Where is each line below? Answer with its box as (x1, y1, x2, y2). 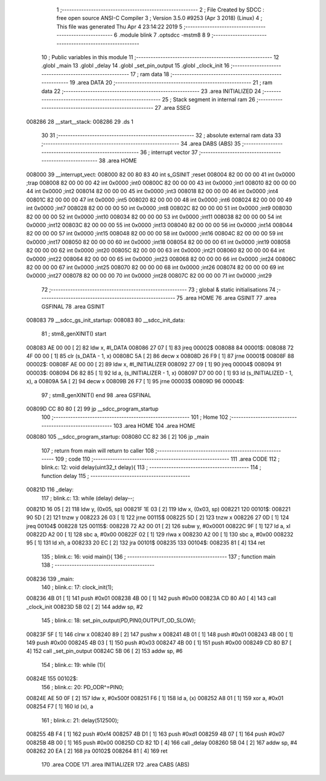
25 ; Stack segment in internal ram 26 (162, 95, 256, 103)
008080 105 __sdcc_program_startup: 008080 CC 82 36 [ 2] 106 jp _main (26, 433, 209, 441)
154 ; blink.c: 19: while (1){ (41, 661, 106, 668)
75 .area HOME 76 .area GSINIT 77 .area (176, 295, 277, 302)
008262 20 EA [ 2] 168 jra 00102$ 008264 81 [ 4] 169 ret (26, 747, 168, 754)
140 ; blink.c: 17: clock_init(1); (41, 584, 114, 591)
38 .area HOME (98, 157, 137, 164)
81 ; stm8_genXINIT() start (41, 330, 107, 337)
